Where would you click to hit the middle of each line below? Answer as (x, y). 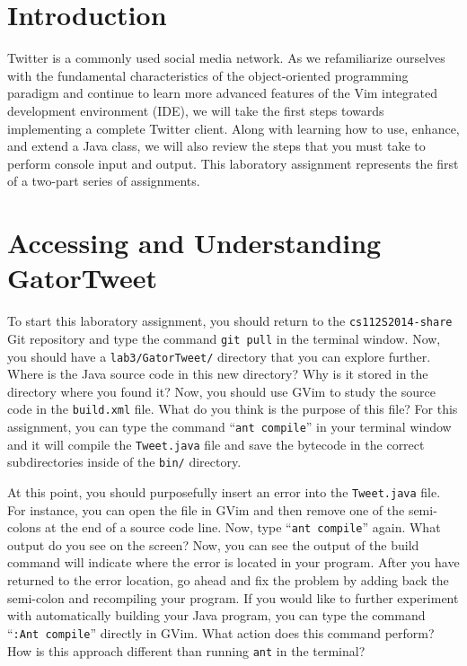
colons (24, 527)
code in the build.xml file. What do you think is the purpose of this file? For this (233, 409)
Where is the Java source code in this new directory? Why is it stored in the (218, 374)
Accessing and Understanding (194, 243)
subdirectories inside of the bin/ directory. (124, 462)
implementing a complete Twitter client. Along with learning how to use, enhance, (233, 128)
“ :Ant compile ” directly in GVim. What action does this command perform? (221, 632)
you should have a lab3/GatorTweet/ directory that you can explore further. (219, 356)
